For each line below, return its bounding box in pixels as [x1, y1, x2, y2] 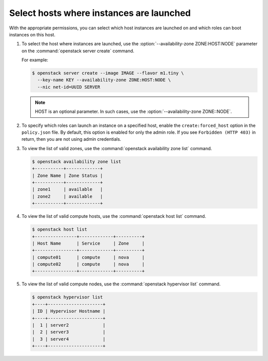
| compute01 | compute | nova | [32, 254, 145, 260]
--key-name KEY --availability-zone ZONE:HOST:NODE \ [37, 77, 171, 83]
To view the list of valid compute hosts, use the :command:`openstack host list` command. [21, 213, 206, 219]
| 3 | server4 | [32, 336, 106, 342]
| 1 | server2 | [32, 322, 106, 328]
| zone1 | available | [32, 186, 103, 192]
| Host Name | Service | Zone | [32, 240, 145, 246]
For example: [21, 57, 49, 63]
